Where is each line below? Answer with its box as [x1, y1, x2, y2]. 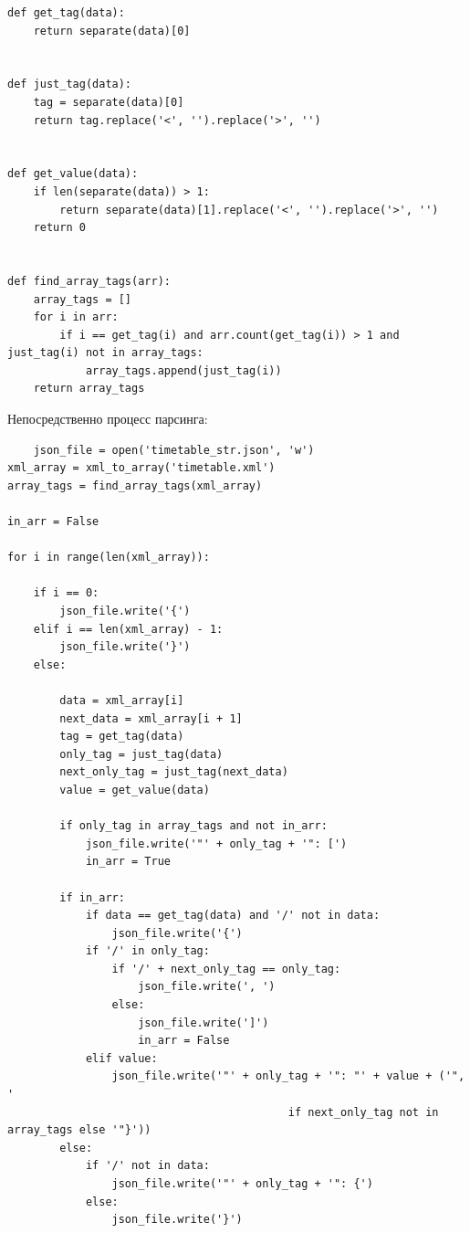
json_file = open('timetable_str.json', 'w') [33, 443, 315, 457]
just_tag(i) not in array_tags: [7, 346, 204, 360]
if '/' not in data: [85, 1159, 210, 1173]
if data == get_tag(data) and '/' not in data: [85, 909, 381, 922]
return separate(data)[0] [33, 24, 191, 37]
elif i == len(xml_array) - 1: [33, 622, 224, 636]
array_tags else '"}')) [7, 1123, 151, 1137]
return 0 [33, 221, 86, 235]
